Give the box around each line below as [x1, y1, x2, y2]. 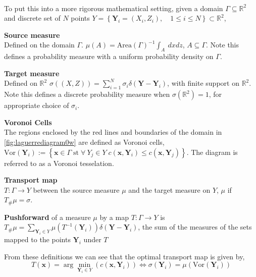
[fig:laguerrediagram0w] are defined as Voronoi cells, [4, 136, 165, 147]
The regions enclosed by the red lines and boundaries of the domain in [4, 127, 222, 137]
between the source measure [33, 184, 120, 195]
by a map [99, 211, 129, 222]
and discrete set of [4, 13, 61, 23]
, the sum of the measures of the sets [138, 221, 252, 232]
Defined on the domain [4, 39, 75, 50]
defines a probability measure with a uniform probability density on [4, 51, 214, 62]
